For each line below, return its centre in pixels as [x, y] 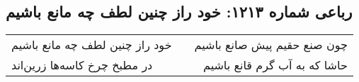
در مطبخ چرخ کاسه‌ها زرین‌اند [82, 65]
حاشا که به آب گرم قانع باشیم [275, 65]
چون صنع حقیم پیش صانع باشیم [271, 45]
